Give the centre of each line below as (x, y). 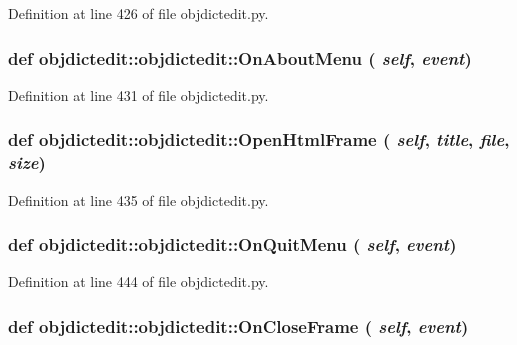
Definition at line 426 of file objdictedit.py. (138, 13)
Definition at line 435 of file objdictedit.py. (138, 199)
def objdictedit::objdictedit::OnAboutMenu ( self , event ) (240, 57)
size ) (27, 162)
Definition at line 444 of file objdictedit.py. (138, 281)
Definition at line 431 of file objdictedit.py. (138, 94)
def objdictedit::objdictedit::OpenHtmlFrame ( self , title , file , (259, 139)
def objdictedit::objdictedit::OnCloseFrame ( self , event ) (238, 325)
